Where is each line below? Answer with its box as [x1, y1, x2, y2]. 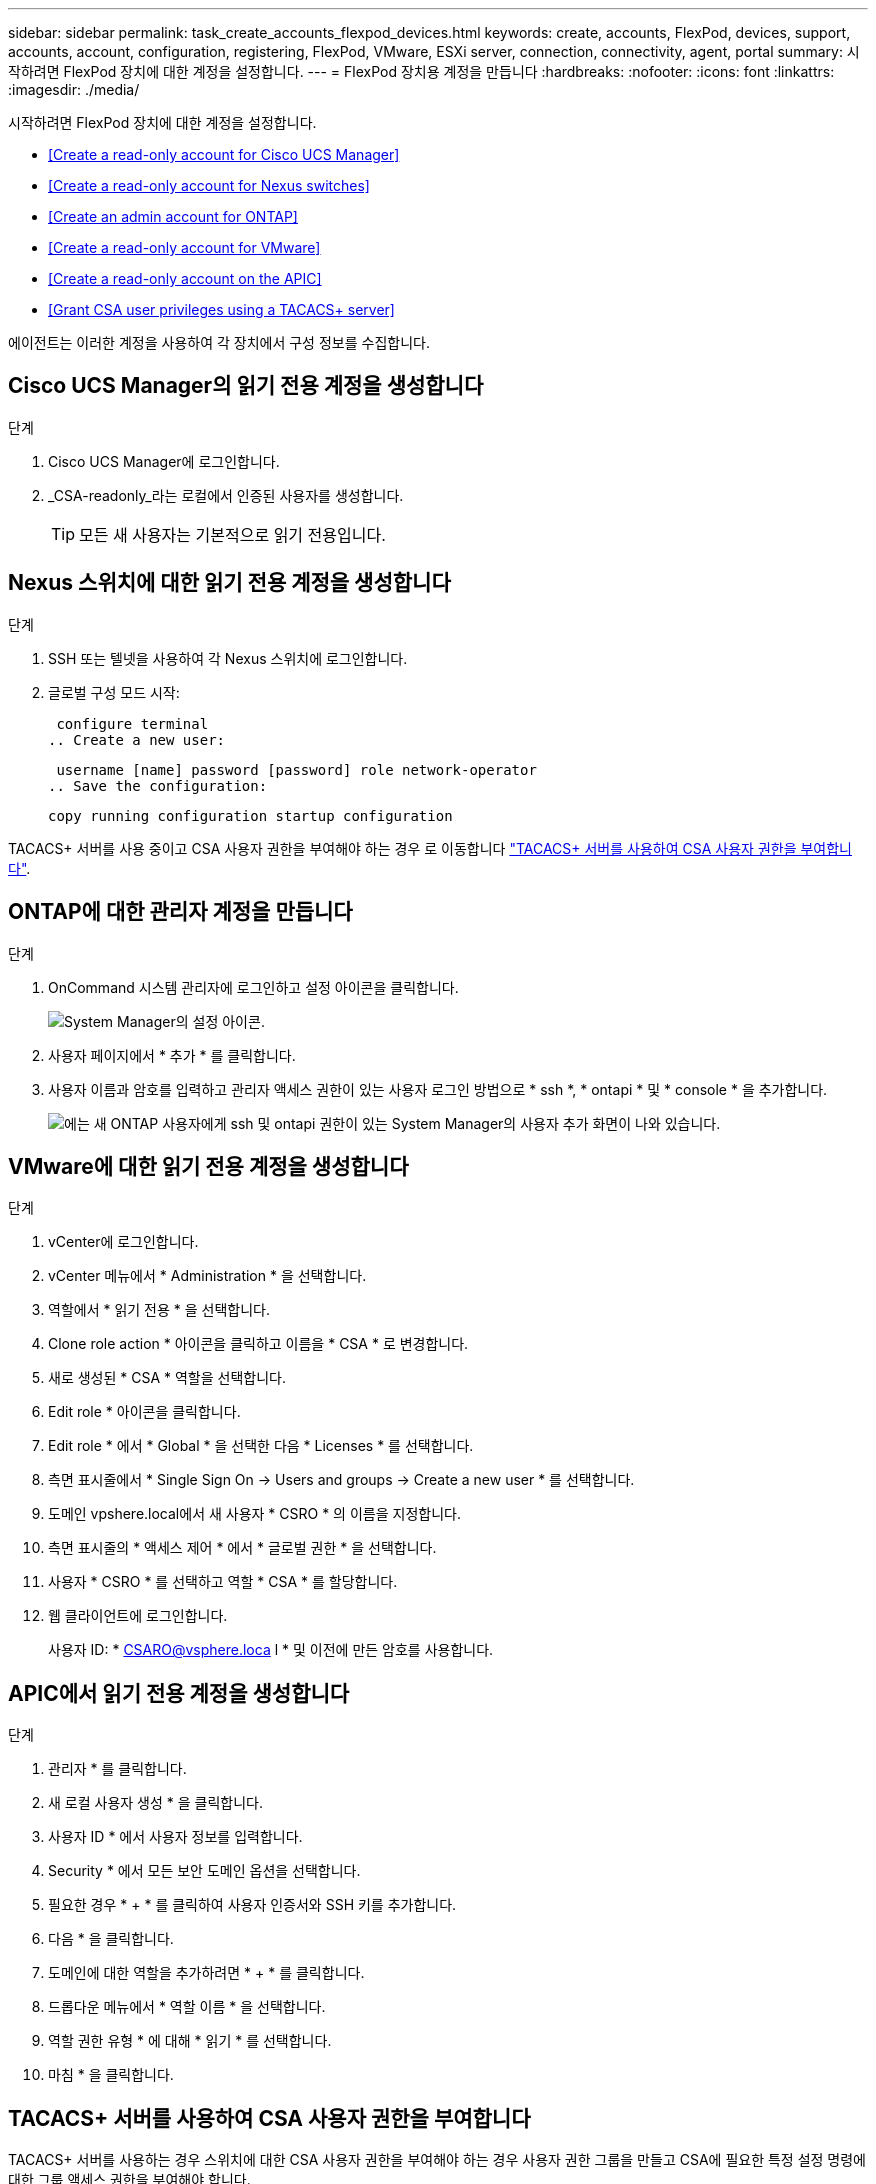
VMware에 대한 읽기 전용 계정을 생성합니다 [8, 1153, 409, 1179]
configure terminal [56, 715, 209, 732]
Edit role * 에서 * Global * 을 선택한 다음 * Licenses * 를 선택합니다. [48, 1437, 474, 1455]
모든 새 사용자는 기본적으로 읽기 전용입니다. [79, 524, 386, 545]
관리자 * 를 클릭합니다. [48, 1760, 187, 1778]
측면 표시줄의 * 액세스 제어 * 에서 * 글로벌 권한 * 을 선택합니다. [48, 1539, 437, 1557]
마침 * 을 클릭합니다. [48, 2066, 174, 2084]
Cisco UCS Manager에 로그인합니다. [48, 452, 280, 470]
